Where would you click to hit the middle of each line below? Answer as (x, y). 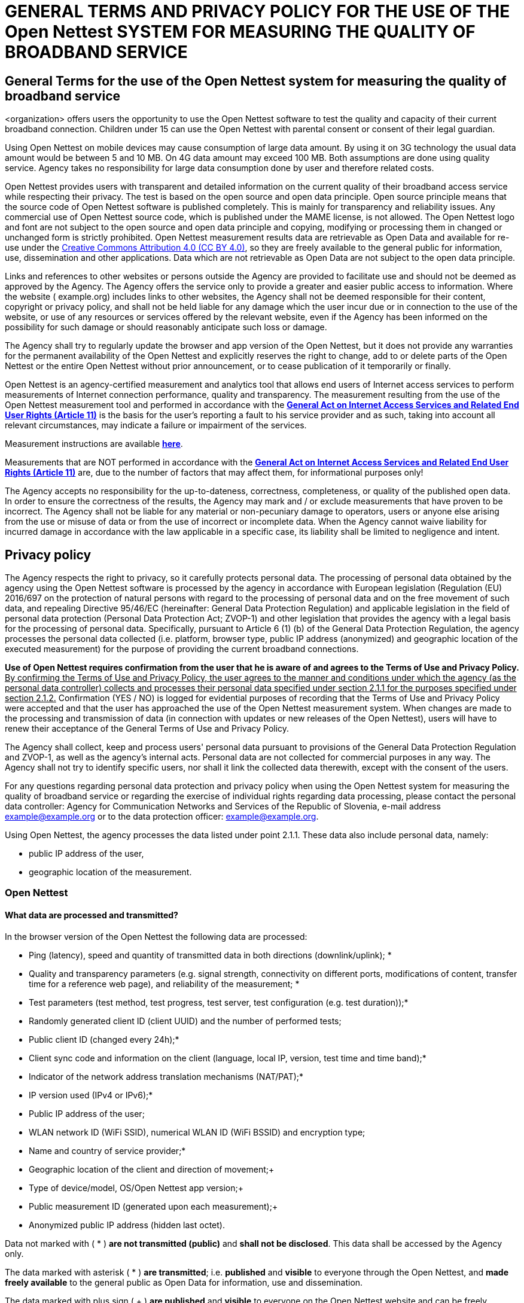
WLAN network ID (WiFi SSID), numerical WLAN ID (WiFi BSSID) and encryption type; (197, 1132)
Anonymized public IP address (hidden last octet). (127, 1225)
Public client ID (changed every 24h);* (104, 1039)
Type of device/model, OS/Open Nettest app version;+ (136, 1188)
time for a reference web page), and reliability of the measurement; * (164, 984)
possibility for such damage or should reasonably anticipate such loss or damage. (166, 327)
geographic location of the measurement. (110, 872)
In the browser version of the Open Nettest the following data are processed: (156, 936)
